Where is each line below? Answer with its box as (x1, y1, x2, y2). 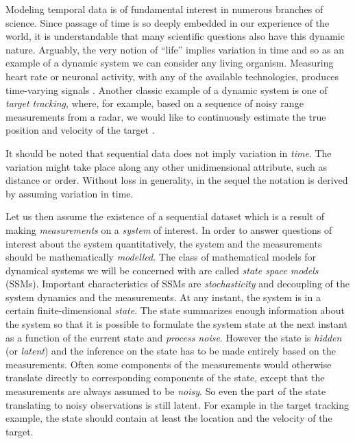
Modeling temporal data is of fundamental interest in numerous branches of (5, 2, 323, 16)
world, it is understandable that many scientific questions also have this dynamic (5, 29, 345, 43)
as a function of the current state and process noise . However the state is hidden (5, 330, 342, 344)
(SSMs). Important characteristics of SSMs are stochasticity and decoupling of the (5, 276, 350, 291)
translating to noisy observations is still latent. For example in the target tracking (5, 397, 349, 411)
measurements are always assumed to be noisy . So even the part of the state (5, 384, 326, 398)
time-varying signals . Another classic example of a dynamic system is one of (5, 82, 328, 97)
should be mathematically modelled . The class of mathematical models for (5, 250, 317, 264)
